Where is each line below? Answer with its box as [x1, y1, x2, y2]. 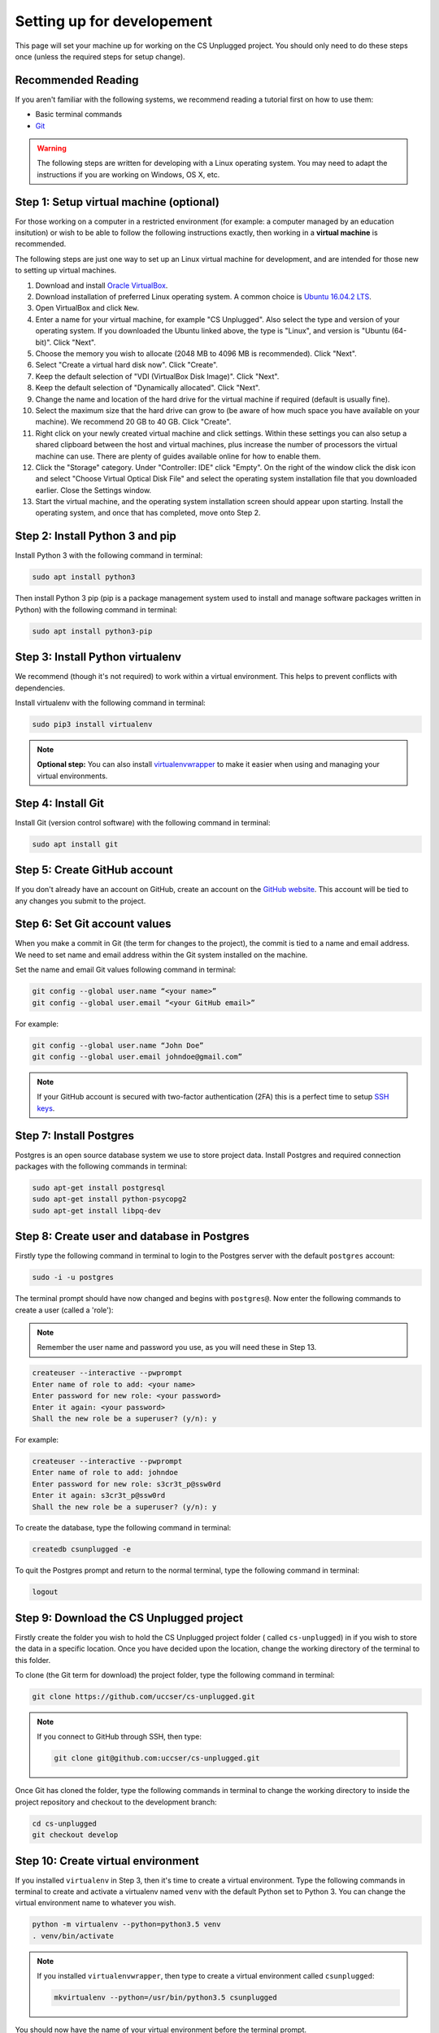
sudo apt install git [32, 839, 119, 849]
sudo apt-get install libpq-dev [32, 1206, 162, 1215]
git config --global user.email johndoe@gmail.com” [32, 1051, 243, 1061]
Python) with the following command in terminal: [15, 604, 178, 614]
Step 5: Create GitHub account [15, 863, 174, 877]
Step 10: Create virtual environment [15, 1854, 199, 1868]
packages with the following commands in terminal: [15, 1161, 188, 1171]
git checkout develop [32, 1831, 119, 1839]
